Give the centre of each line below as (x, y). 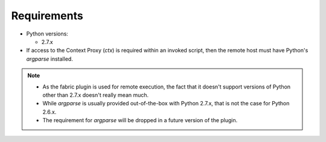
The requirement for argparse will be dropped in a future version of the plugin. (140, 120)
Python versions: (47, 34)
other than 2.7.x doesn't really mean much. (96, 95)
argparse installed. (50, 59)
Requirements (47, 16)
